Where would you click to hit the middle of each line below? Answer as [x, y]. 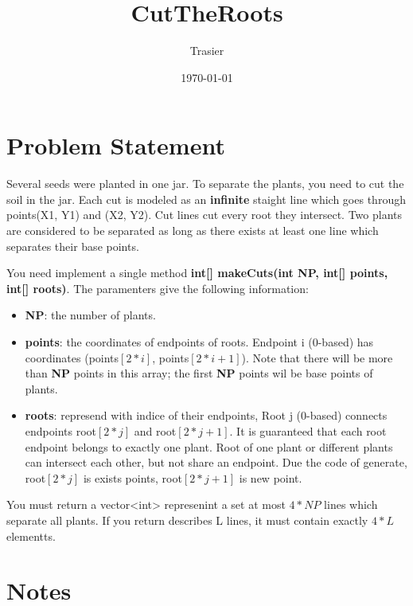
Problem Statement [116, 145]
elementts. [31, 536]
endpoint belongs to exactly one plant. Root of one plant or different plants [209, 446]
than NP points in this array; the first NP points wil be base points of [199, 373]
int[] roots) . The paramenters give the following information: [158, 288]
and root [155, 430]
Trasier [207, 51]
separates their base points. [73, 246]
